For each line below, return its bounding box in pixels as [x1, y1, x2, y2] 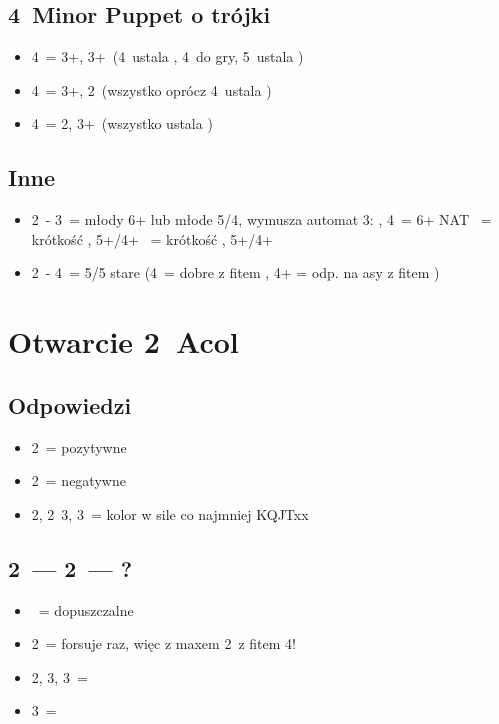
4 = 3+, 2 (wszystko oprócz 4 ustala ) [31, 79, 272, 100]
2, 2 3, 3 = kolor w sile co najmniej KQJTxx [31, 503, 309, 524]
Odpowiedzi [8, 389, 132, 420]
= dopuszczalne [38, 599, 134, 620]
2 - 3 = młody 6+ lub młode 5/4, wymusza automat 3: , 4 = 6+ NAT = [31, 209, 492, 230]
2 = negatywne [31, 470, 126, 491]
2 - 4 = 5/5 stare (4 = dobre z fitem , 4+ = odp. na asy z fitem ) [31, 262, 440, 283]
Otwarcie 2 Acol [8, 321, 239, 362]
